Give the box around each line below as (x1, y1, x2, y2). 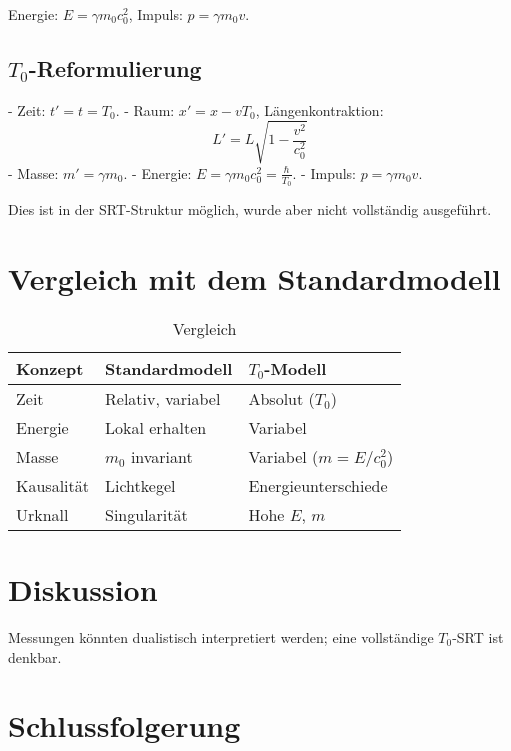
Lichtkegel (105, 473, 176, 497)
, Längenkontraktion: (255, 99, 384, 120)
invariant (130, 444, 193, 468)
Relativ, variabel (105, 386, 221, 410)
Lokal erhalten (105, 415, 207, 439)
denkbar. (8, 646, 62, 667)
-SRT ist (452, 627, 504, 648)
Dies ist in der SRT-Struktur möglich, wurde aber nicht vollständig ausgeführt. (8, 199, 492, 220)
